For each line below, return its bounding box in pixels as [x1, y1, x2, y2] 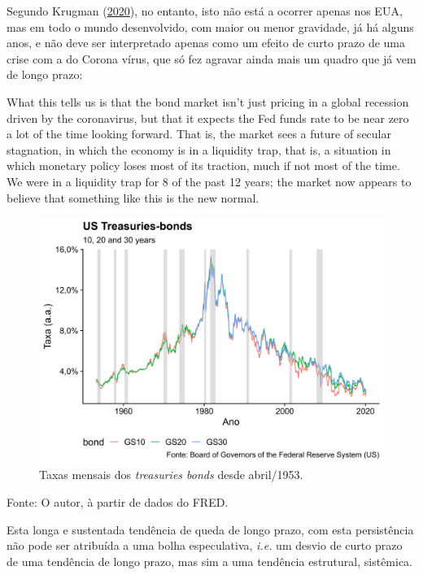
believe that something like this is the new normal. [7, 189, 259, 206]
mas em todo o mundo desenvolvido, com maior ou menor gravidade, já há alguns [7, 18, 414, 35]
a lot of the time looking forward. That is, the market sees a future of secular [7, 125, 391, 142]
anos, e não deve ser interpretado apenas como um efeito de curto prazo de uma [7, 34, 405, 51]
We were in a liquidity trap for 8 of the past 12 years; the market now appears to [7, 172, 412, 189]
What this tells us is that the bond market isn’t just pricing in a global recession [7, 93, 409, 110]
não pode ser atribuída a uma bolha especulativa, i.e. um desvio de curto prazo [7, 537, 403, 554]
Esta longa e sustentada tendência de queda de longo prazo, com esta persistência [7, 521, 414, 538]
